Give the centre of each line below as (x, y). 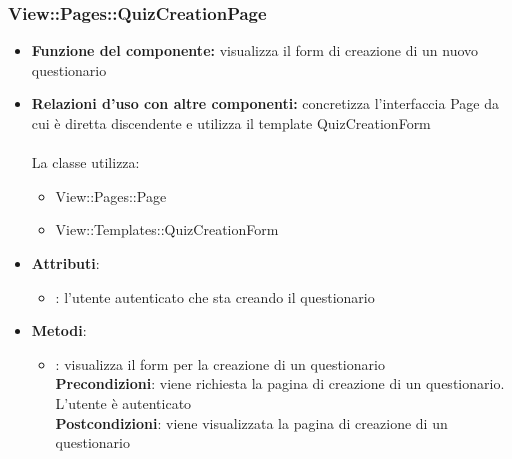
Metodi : (59, 330)
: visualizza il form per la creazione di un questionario (220, 363)
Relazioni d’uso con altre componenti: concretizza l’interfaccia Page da (265, 103)
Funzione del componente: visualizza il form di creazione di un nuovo (255, 50)
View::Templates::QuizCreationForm (167, 229)
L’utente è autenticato (123, 402)
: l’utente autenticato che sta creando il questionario (215, 296)
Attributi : (65, 262)
